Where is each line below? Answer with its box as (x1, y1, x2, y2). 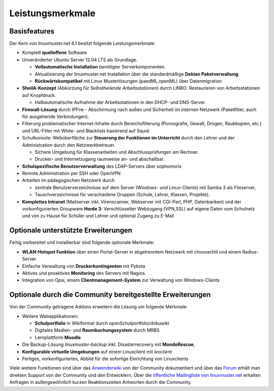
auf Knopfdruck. (22, 92, 56, 98)
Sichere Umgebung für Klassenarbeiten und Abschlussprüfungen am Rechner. (35, 149, 199, 155)
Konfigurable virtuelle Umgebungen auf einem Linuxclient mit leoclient (22, 348, 172, 354)
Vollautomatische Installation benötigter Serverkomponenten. (35, 64, 166, 70)
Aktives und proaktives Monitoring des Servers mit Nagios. (22, 270, 147, 276)
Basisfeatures (9, 27, 55, 35)
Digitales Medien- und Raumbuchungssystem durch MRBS (35, 327, 160, 333)
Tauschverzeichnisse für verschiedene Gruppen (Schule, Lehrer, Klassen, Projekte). (35, 192, 210, 198)
